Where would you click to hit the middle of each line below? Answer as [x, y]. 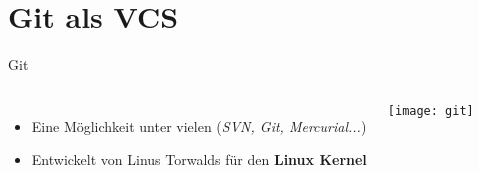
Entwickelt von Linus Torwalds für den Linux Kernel [199, 159]
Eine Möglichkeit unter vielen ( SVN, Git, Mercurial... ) [199, 125]
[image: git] [430, 110]
